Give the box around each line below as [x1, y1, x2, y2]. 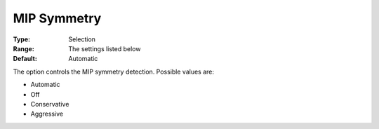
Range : [13, 44, 34, 53]
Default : [13, 55, 38, 63]
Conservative [30, 100, 69, 108]
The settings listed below [68, 44, 141, 53]
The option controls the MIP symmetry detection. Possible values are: [13, 67, 214, 76]
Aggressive [30, 109, 63, 118]
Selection [68, 35, 96, 43]
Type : [13, 35, 31, 43]
